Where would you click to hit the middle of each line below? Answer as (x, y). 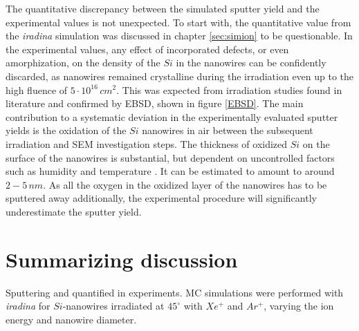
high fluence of (37, 89)
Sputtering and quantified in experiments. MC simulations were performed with (175, 292)
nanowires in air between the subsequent (228, 130)
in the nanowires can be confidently (251, 63)
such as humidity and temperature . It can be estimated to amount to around (170, 171)
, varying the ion (299, 306)
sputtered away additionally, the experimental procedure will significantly (161, 198)
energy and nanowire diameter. (71, 319)
